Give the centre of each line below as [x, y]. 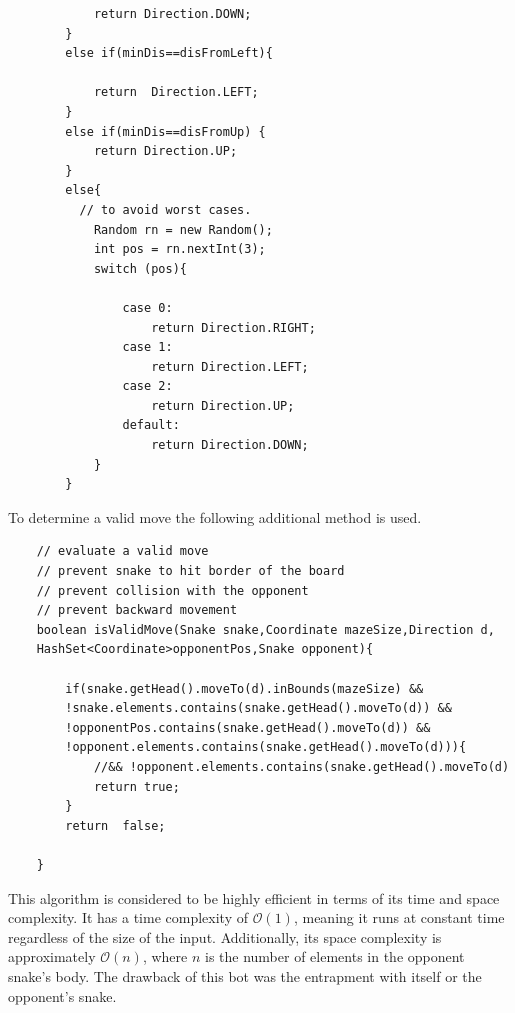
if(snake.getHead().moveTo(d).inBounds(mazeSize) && [244, 688]
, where [165, 956]
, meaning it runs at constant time [399, 917]
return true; [136, 786]
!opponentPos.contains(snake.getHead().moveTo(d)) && [248, 727]
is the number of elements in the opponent [334, 956]
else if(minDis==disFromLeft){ [169, 53]
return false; [115, 825]
